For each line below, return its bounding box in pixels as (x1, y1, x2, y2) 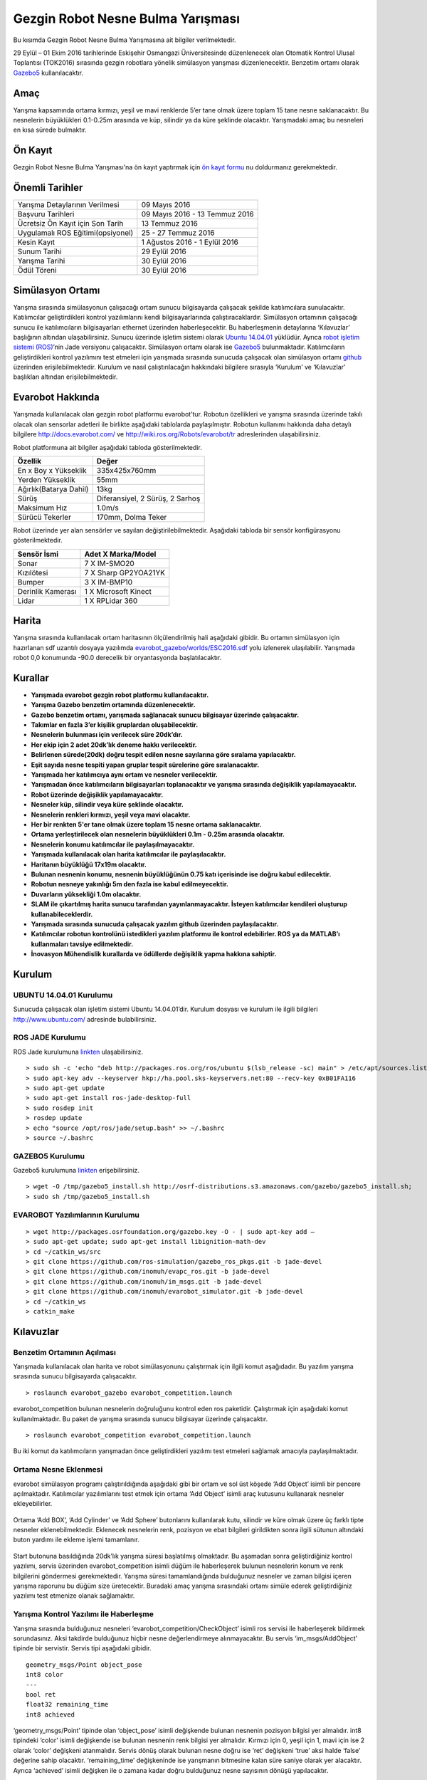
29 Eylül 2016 (141, 246, 186, 256)
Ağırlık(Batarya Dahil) (17, 484, 89, 494)
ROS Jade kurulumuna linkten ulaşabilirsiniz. (13, 1047, 144, 1056)
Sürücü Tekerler (17, 512, 71, 522)
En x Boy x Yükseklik (17, 465, 87, 475)
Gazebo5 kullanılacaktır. (13, 68, 83, 77)
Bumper (17, 577, 44, 587)
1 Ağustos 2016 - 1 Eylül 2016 (141, 237, 238, 247)
